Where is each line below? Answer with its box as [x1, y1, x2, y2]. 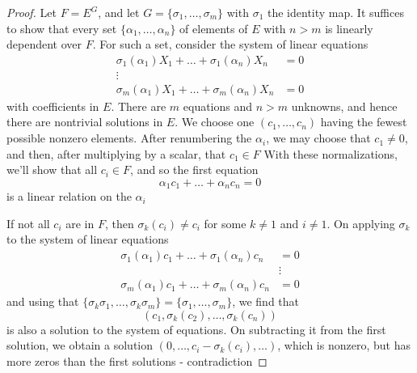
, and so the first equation [130, 161, 259, 178]
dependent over [6, 36, 82, 53]
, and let [98, 4, 140, 20]
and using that [6, 293, 79, 310]
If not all [6, 214, 50, 231]
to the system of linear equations [6, 231, 169, 248]
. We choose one [175, 113, 255, 130]
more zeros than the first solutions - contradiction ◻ [6, 352, 267, 369]
